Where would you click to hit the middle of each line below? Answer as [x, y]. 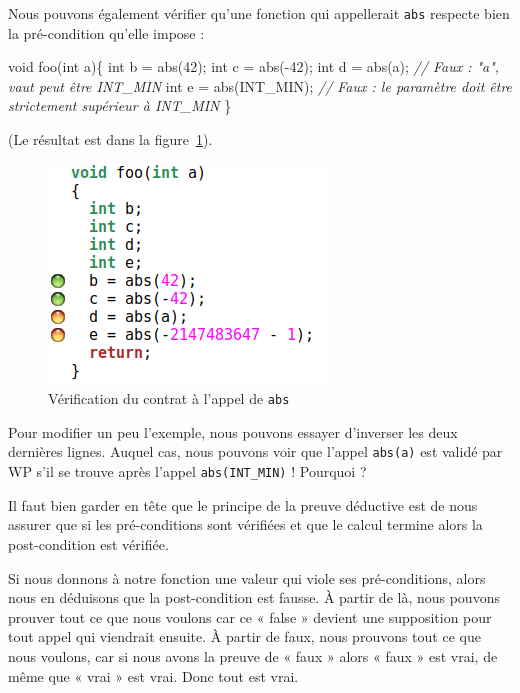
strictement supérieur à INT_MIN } [120, 105]
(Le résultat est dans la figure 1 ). [110, 139]
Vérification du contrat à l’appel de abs [169, 398]
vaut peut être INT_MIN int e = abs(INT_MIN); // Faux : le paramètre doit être [260, 85]
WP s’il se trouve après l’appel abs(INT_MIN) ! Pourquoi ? [187, 471]
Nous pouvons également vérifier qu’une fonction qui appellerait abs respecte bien [259, 13]
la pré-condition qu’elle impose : [106, 32]
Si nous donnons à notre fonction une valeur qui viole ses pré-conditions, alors [247, 577]
